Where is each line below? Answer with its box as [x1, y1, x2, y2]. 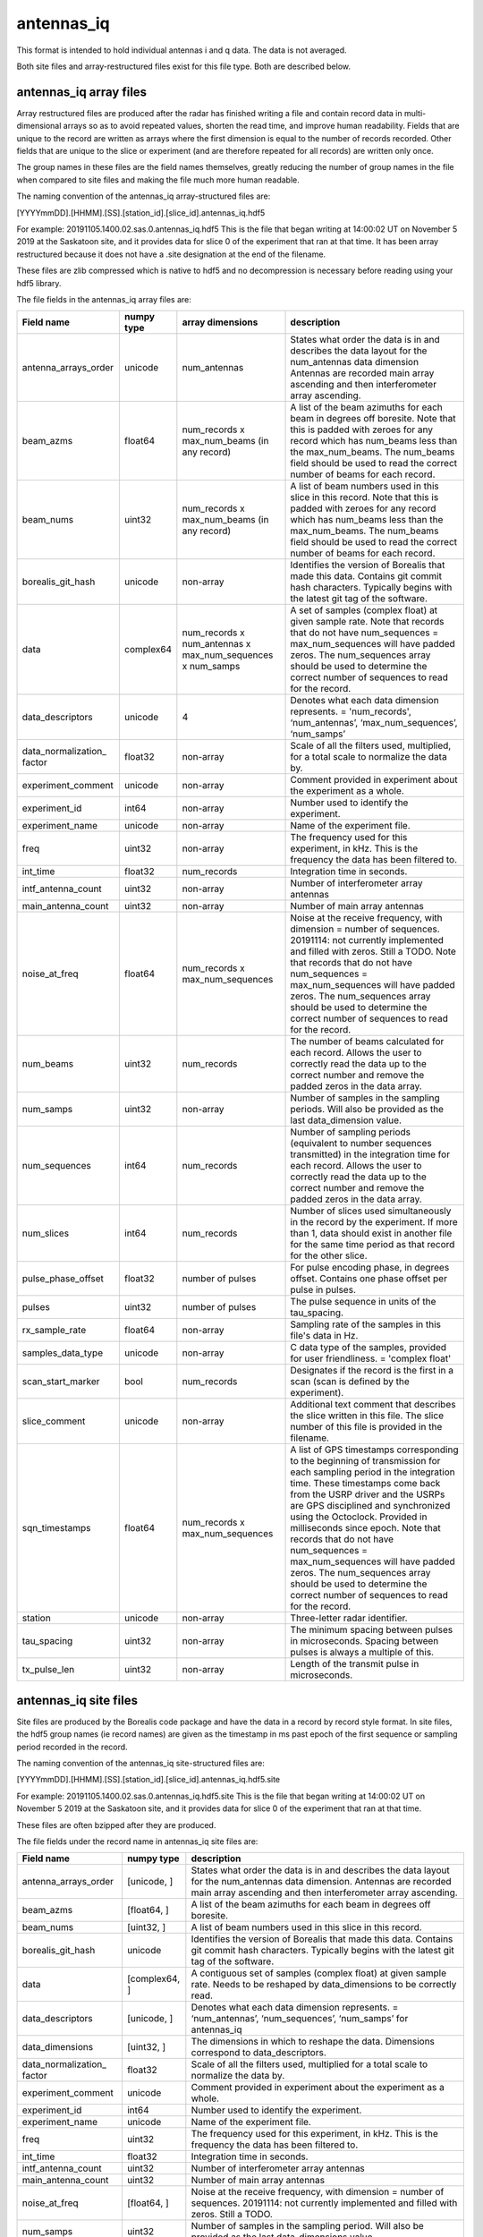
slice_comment [21, 1415, 86, 1427]
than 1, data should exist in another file [290, 1227, 453, 1239]
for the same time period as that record [290, 1238, 455, 1251]
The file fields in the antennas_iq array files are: [16, 293, 191, 304]
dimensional [16, 121, 62, 132]
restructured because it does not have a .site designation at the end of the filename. [16, 249, 326, 259]
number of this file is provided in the [290, 1421, 443, 1433]
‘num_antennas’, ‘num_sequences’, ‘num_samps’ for [191, 2012, 409, 2025]
